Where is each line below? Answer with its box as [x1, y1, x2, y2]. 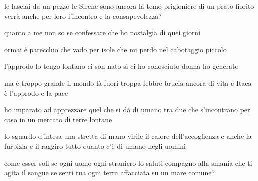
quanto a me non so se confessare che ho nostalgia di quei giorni [4, 27, 201, 38]
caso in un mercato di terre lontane [4, 114, 112, 124]
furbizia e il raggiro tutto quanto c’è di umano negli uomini [4, 140, 186, 151]
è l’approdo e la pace [4, 87, 68, 98]
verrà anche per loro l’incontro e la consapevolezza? [4, 10, 162, 21]
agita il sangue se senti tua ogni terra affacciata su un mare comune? [4, 167, 215, 178]
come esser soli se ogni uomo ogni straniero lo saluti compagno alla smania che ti [4, 157, 252, 168]
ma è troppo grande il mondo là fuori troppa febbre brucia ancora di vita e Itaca [4, 77, 252, 88]
